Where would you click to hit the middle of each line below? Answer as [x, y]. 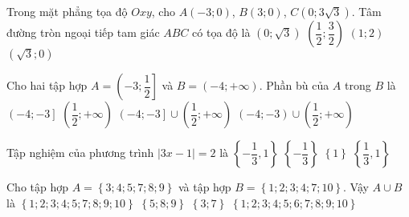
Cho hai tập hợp [47, 85]
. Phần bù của [294, 85]
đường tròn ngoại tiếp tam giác [83, 32]
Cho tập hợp [38, 187]
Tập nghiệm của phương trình [80, 152]
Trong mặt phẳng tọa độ [67, 11]
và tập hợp [204, 187]
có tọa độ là [221, 32]
